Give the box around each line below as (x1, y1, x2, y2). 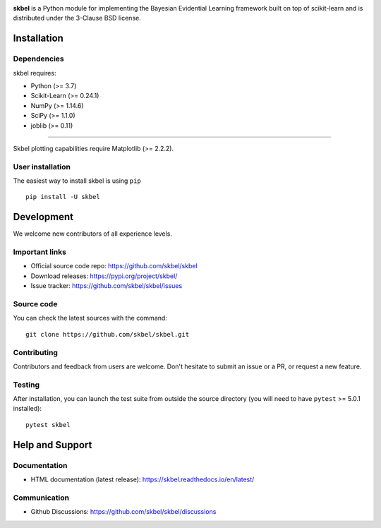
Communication (13, 493, 70, 503)
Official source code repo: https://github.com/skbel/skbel (30, 262, 198, 270)
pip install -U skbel (25, 193, 100, 201)
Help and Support (13, 438, 92, 451)
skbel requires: (13, 68, 56, 77)
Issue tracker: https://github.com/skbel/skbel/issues (30, 282, 183, 290)
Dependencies (13, 54, 65, 64)
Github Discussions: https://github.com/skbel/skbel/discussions (30, 508, 217, 516)
